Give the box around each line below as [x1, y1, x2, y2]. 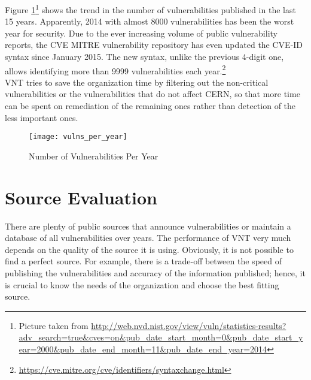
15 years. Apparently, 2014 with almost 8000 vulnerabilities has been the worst [5, 15, 294, 28]
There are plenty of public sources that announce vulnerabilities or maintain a [5, 219, 291, 232]
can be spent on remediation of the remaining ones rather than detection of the [5, 99, 296, 112]
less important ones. [5, 111, 78, 123]
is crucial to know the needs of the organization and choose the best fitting [5, 278, 279, 291]
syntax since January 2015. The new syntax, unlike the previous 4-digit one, [5, 50, 284, 63]
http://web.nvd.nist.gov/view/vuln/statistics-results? [91, 319, 286, 331]
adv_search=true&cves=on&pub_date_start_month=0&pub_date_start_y [19, 331, 303, 343]
